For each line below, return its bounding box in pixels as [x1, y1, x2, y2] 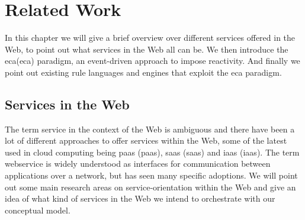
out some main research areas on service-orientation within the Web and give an [5, 180, 296, 193]
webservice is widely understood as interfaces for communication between [5, 157, 271, 170]
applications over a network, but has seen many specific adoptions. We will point [5, 169, 298, 182]
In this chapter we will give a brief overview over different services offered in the [5, 31, 296, 44]
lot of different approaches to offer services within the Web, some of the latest [5, 134, 287, 147]
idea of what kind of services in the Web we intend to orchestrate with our [5, 192, 275, 205]
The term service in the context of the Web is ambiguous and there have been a [5, 122, 295, 135]
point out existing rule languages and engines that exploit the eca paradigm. [5, 66, 282, 78]
